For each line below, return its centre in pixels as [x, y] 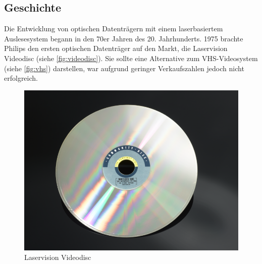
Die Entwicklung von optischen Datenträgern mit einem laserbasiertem [114, 29]
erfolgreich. [21, 78]
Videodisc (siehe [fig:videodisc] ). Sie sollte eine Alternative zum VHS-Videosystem [131, 58]
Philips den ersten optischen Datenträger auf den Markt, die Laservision [116, 48]
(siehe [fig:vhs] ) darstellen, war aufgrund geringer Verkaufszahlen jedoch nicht [124, 68]
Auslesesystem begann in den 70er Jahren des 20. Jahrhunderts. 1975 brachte [124, 38]
